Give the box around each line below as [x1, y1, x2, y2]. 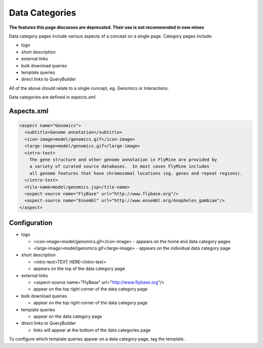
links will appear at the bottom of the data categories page [33, 327, 151, 333]
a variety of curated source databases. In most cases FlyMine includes [29, 164, 209, 169]
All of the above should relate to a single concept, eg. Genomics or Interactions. [9, 85, 169, 91]
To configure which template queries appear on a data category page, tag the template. [9, 336, 185, 342]
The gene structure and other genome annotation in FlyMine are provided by [29, 157, 217, 163]
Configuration [9, 219, 53, 227]
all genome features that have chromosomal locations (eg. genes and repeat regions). [29, 171, 243, 176]
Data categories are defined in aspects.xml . [9, 94, 97, 100]
